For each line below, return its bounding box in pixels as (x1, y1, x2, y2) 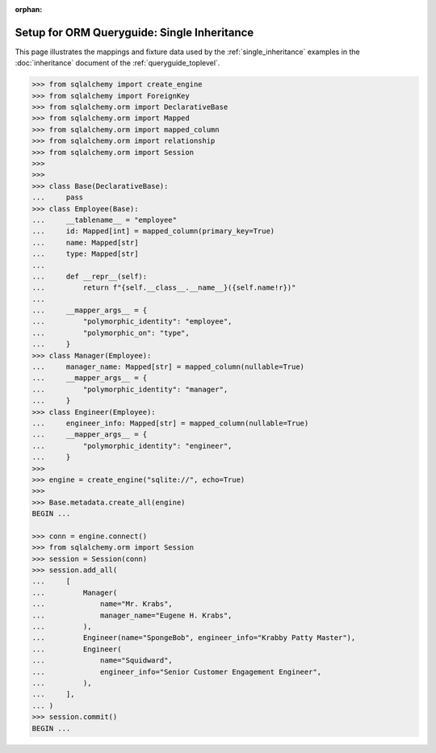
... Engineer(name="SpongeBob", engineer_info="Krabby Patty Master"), (31, 634, 356, 642)
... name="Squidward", (31, 656, 173, 665)
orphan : (15, 5, 43, 14)
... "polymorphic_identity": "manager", (31, 384, 228, 394)
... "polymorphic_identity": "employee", (31, 317, 233, 326)
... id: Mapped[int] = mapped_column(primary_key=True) (31, 227, 275, 236)
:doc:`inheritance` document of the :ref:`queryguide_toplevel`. (15, 58, 220, 68)
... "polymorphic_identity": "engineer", (31, 441, 233, 450)
